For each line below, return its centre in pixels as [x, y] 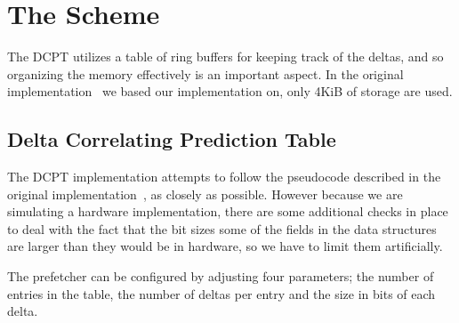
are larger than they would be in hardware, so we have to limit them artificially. [225, 246]
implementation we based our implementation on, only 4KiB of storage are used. [230, 91]
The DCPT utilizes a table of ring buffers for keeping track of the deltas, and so [225, 57]
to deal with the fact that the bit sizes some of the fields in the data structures [222, 228]
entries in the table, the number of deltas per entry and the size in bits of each [221, 293]
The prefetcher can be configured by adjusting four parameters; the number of [221, 276]
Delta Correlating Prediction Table [172, 139]
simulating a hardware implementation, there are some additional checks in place [228, 211]
